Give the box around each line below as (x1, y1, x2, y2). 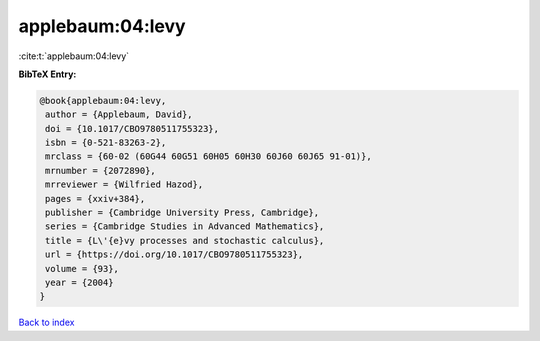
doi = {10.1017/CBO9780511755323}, (45, 123, 220, 134)
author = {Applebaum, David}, (45, 109, 194, 120)
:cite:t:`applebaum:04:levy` (18, 50, 130, 62)
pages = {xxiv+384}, (45, 193, 146, 204)
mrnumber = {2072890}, (45, 165, 157, 176)
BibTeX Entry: (18, 68, 77, 80)
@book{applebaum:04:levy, (39, 95, 167, 106)
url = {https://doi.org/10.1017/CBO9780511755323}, (45, 249, 304, 260)
